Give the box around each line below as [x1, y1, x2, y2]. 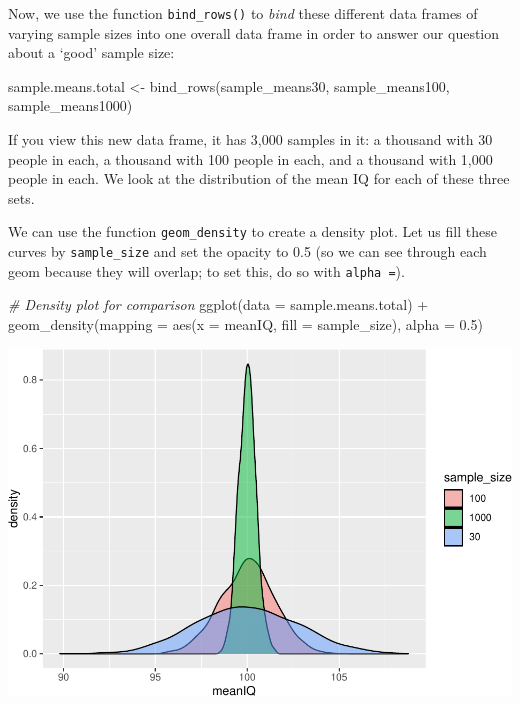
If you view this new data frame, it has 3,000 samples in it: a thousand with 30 [8, 129, 493, 150]
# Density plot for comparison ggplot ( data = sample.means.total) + [8, 294, 429, 315]
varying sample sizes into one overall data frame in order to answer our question [8, 22, 500, 43]
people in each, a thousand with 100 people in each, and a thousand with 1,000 [8, 148, 493, 169]
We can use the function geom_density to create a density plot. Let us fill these [8, 221, 497, 242]
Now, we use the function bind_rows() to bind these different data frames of [8, 3, 478, 23]
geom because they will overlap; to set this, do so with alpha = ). [8, 260, 405, 281]
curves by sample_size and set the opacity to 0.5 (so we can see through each [8, 241, 487, 262]
